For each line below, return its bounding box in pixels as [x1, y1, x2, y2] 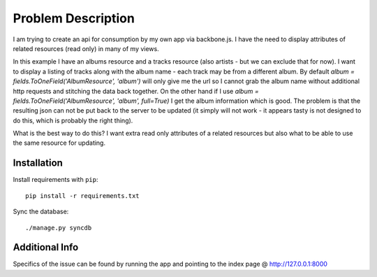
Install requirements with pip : [13, 176, 98, 184]
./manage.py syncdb [25, 224, 92, 232]
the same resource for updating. [13, 138, 106, 147]
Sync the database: [13, 207, 69, 216]
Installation [13, 157, 63, 169]
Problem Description [13, 10, 135, 26]
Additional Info [13, 241, 79, 253]
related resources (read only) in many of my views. [13, 44, 160, 52]
